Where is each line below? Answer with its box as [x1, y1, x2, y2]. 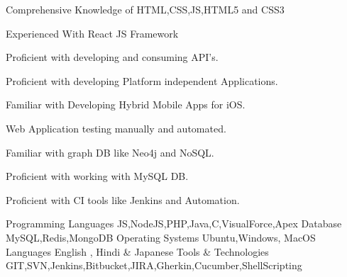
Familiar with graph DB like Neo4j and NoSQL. [6, 145, 214, 159]
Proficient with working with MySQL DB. [6, 169, 189, 183]
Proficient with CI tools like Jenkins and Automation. [6, 192, 240, 207]
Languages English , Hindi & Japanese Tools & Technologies [6, 244, 269, 259]
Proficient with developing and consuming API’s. [6, 50, 219, 64]
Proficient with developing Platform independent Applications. [6, 73, 278, 88]
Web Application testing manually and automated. [6, 120, 226, 135]
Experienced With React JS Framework [6, 26, 179, 40]
